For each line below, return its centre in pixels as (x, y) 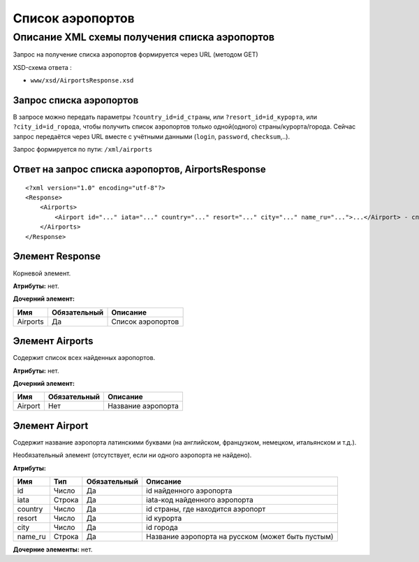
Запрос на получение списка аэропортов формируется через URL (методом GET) (135, 55)
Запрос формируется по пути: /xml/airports (83, 150)
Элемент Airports (53, 341)
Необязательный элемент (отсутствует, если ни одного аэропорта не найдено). (132, 455)
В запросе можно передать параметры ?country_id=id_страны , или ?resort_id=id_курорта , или (165, 117)
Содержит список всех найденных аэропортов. (84, 358)
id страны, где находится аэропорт (206, 509)
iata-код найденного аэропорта (200, 500)
